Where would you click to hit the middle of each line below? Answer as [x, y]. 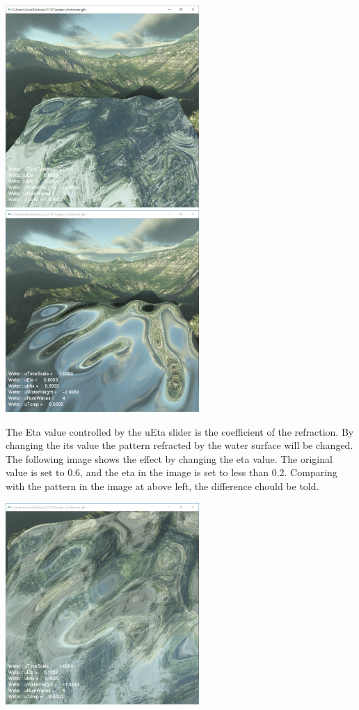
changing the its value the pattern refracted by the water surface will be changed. [179, 445]
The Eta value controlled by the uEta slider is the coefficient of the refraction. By [180, 431]
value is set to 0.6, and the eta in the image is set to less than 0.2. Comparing [171, 472]
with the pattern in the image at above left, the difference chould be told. [162, 486]
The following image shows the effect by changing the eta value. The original [169, 458]
